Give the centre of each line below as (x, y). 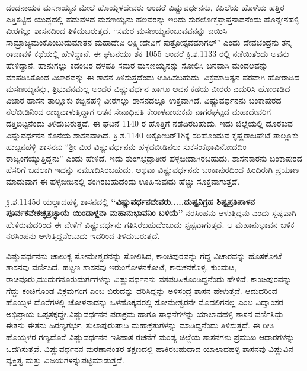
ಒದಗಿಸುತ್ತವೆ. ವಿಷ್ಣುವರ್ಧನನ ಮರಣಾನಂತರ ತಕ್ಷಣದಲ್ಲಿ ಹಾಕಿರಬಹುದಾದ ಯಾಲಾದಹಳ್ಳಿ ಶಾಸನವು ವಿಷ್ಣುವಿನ (150, 348)
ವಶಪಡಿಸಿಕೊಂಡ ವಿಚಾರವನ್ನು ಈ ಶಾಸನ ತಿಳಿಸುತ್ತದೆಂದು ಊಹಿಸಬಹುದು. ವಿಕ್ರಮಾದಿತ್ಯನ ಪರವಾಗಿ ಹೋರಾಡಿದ (153, 77)
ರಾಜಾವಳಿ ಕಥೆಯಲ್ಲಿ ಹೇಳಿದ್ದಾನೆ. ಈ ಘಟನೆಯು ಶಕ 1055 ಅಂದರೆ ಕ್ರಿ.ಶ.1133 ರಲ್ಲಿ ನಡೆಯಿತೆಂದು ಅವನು (148, 54)
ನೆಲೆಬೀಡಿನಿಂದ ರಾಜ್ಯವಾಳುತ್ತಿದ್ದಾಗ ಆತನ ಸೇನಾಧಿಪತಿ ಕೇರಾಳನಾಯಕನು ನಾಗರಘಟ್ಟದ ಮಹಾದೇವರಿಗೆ (139, 112)
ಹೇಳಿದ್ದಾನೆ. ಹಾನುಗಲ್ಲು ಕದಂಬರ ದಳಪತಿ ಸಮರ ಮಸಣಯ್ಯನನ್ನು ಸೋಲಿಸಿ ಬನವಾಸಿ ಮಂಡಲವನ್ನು (137, 65)
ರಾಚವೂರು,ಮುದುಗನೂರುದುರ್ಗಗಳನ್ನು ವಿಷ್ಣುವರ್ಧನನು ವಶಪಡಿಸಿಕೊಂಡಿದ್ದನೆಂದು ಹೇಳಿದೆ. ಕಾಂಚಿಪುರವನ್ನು (149, 279)
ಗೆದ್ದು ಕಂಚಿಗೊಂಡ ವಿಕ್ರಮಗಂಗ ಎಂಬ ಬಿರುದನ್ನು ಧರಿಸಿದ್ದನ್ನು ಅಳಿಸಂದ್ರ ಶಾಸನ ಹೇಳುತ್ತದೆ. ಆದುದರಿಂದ (142, 290)
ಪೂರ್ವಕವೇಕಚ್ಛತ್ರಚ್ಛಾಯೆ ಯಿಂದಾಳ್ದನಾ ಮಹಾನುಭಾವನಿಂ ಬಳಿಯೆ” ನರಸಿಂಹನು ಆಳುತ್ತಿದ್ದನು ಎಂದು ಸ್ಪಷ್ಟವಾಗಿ (151, 213)
